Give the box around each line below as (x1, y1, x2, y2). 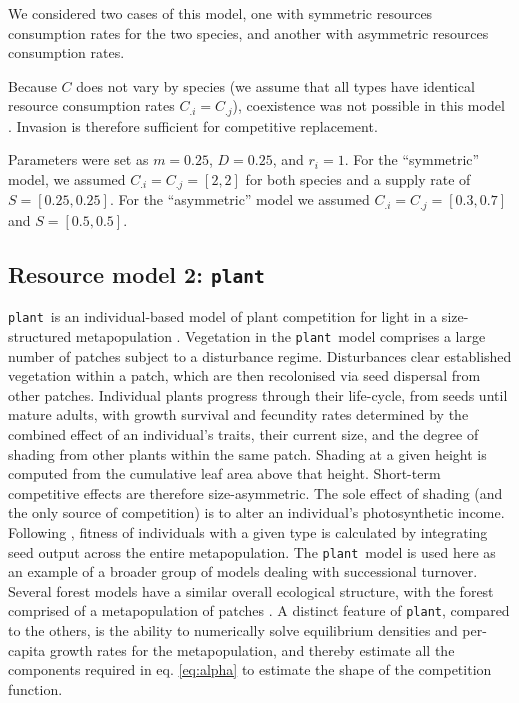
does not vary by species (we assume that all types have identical (76, 75, 475, 96)
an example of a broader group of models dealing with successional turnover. (8, 561, 478, 582)
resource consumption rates (8, 95, 175, 116)
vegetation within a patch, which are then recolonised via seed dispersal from (8, 365, 481, 386)
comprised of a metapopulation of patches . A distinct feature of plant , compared (8, 600, 510, 621)
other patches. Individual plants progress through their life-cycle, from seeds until (8, 384, 508, 405)
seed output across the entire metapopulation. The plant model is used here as (8, 541, 496, 562)
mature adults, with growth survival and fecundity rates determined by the (8, 404, 469, 425)
